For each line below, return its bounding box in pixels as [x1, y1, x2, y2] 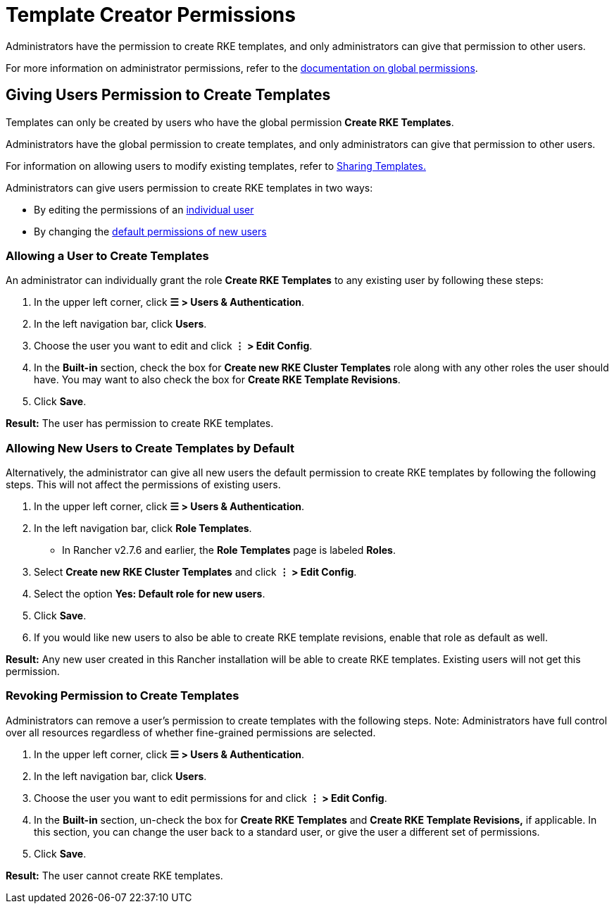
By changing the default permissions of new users [34, 225, 267, 237]
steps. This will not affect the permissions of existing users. [6, 478, 281, 491]
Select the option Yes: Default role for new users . [34, 588, 265, 600]
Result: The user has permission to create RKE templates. [6, 417, 274, 430]
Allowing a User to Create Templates [6, 248, 209, 263]
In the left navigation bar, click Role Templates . [34, 522, 252, 535]
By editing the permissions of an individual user [34, 203, 254, 216]
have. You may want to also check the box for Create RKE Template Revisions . [34, 373, 401, 386]
